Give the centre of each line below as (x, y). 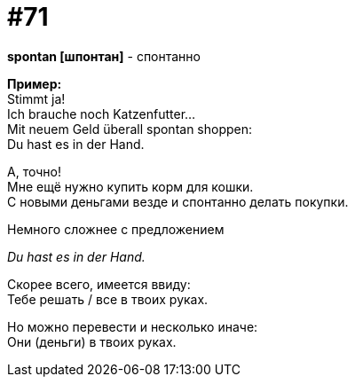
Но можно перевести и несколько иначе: (133, 326)
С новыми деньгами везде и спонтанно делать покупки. (178, 201)
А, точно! (34, 171)
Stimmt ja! (36, 98)
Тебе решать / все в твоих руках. (108, 299)
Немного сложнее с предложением (116, 229)
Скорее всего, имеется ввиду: (99, 284)
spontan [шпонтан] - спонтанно (104, 56)
